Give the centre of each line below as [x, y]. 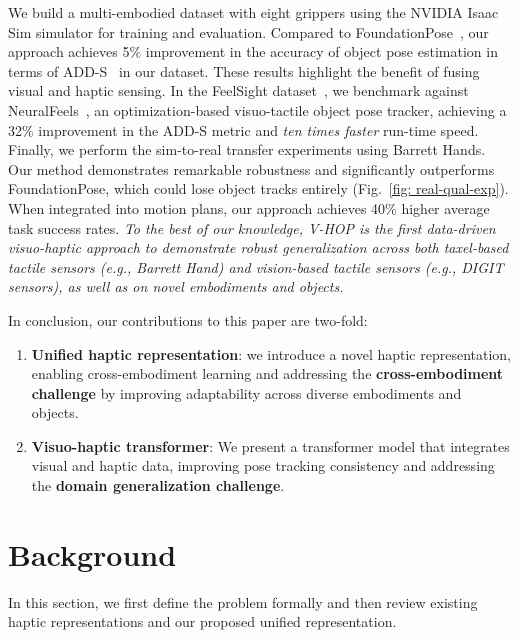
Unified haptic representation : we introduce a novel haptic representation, [271, 353]
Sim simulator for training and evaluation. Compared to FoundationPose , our [248, 31]
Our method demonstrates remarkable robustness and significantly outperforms [251, 168]
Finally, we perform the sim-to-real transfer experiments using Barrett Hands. [247, 149]
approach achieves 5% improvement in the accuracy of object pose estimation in [253, 51]
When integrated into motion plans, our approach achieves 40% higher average [249, 207]
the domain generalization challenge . [158, 485]
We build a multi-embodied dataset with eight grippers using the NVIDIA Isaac [253, 12]
